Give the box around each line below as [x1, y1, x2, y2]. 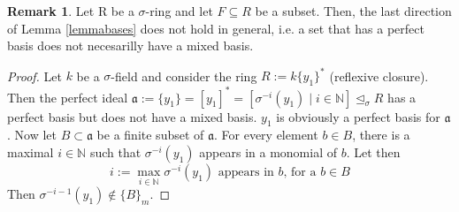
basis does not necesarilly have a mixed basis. [7, 36, 254, 55]
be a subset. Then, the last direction [255, 2, 452, 19]
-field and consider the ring [111, 66, 257, 85]
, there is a [352, 125, 410, 144]
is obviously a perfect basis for [276, 107, 440, 125]
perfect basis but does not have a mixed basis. [7, 107, 257, 125]
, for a [283, 165, 317, 178]
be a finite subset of [96, 125, 204, 144]
